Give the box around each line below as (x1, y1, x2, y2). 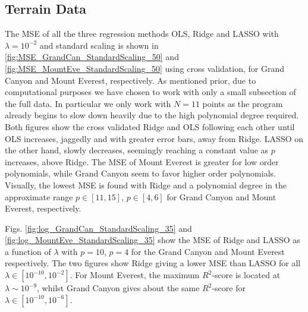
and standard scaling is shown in (39, 39, 159, 51)
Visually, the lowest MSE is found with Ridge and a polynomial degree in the (5, 178, 287, 191)
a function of (5, 245, 51, 257)
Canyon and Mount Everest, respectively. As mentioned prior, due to (5, 74, 256, 86)
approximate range (5, 190, 73, 203)
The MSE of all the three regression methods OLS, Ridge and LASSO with (5, 27, 279, 40)
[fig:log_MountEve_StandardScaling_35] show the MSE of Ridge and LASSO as (5, 234, 300, 246)
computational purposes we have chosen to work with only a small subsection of (5, 86, 296, 98)
